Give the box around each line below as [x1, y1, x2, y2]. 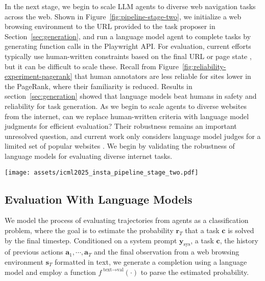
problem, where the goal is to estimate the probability [5, 224, 174, 235]
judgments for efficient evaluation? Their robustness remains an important [5, 121, 237, 131]
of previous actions [5, 246, 63, 257]
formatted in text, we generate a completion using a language [55, 256, 247, 267]
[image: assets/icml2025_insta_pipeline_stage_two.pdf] [5, 168, 199, 176]
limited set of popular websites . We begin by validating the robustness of [5, 140, 235, 151]
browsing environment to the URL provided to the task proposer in [5, 21, 215, 32]
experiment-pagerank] [5, 71, 73, 81]
